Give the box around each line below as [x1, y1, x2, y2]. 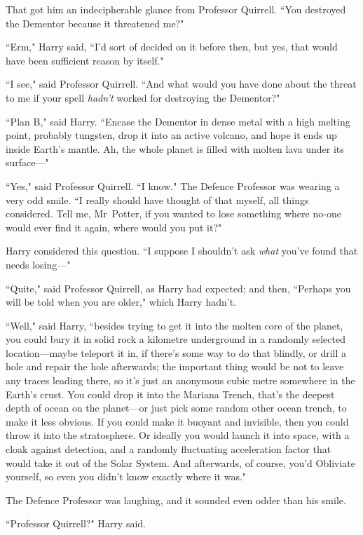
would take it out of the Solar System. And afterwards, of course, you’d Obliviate [6, 455, 355, 470]
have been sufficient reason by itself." [6, 53, 164, 67]
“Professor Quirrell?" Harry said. [6, 516, 146, 531]
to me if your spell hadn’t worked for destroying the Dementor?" [6, 90, 280, 104]
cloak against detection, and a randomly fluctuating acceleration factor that [6, 442, 331, 456]
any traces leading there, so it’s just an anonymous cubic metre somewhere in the [6, 373, 355, 388]
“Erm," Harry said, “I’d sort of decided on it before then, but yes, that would [6, 39, 338, 54]
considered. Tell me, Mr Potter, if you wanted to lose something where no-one [6, 206, 341, 221]
